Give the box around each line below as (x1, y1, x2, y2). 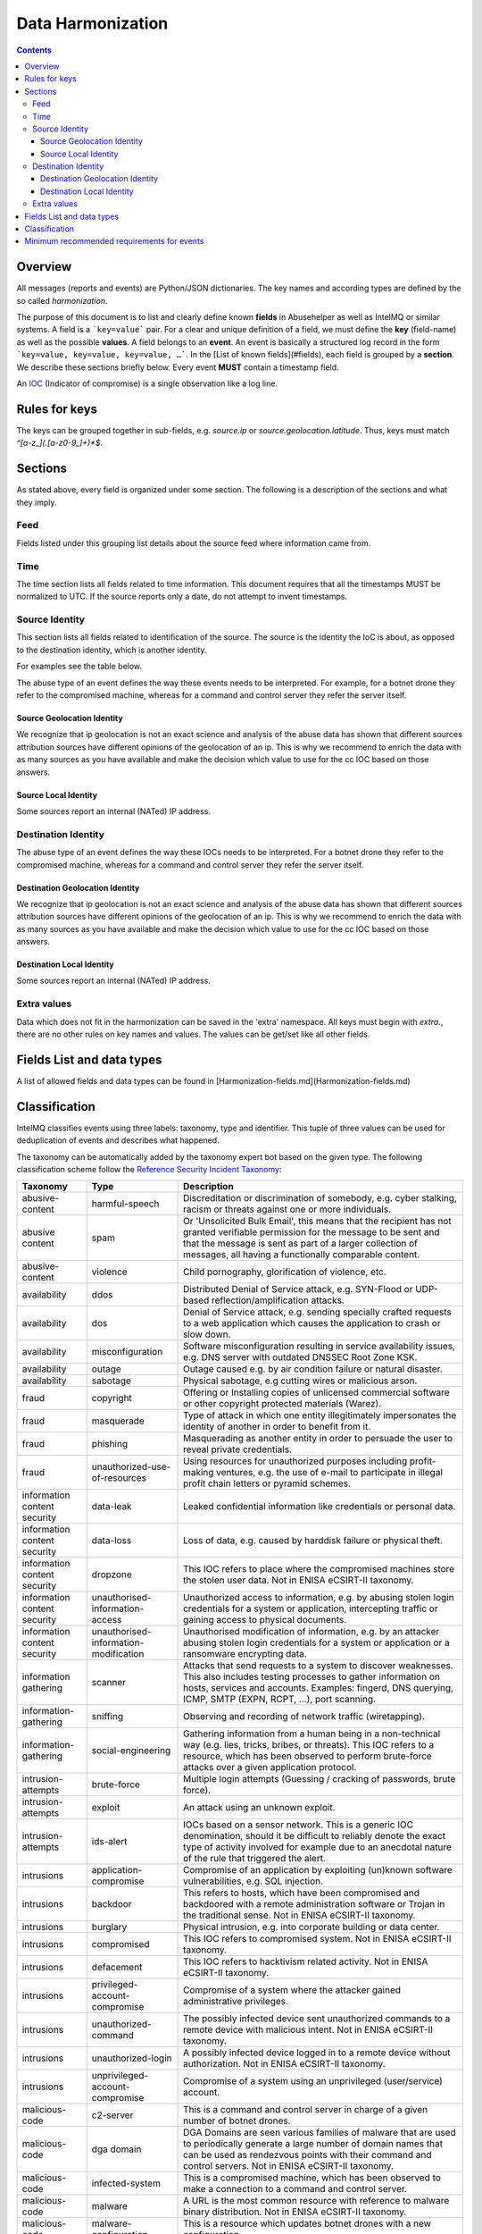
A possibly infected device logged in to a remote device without (183, 2046, 451, 2059)
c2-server (91, 2109, 134, 2121)
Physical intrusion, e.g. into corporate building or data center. (183, 1921, 440, 1934)
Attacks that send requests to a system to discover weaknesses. (183, 1659, 454, 1672)
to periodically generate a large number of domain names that (183, 2137, 444, 2150)
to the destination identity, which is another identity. (16, 644, 207, 655)
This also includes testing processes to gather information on (183, 1671, 441, 1684)
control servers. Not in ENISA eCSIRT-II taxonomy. (183, 2160, 395, 2172)
